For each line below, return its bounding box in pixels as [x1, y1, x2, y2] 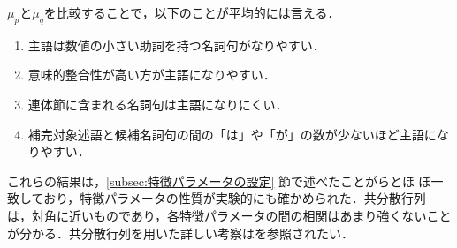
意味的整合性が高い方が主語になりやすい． [27, 65, 276, 84]
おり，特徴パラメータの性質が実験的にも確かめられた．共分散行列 [43, 189, 426, 207]
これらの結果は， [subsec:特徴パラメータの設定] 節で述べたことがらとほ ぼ [7, 171, 431, 190]
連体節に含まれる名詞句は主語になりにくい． [27, 94, 288, 113]
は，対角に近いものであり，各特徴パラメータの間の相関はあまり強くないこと [7, 206, 452, 224]
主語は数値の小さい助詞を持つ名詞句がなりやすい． [27, 35, 325, 54]
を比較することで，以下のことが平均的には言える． [43, 4, 340, 21]
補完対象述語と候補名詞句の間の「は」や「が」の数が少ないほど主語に [27, 124, 437, 143]
